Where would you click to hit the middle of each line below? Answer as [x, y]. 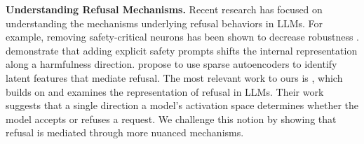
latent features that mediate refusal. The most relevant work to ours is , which [174, 77]
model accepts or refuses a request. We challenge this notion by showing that [171, 118]
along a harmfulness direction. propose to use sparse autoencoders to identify [171, 64]
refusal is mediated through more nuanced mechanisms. [125, 132]
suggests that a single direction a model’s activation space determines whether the [182, 105]
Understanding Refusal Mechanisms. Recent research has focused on [164, 9]
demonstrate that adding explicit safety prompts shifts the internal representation [182, 50]
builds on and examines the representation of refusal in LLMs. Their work [165, 91]
